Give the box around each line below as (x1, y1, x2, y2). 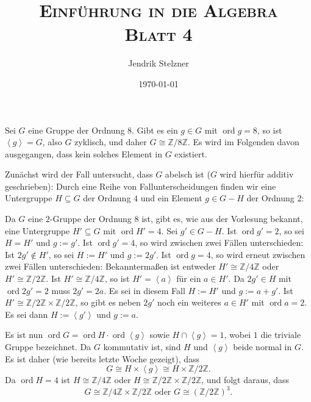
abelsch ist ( (165, 168, 210, 181)
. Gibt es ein (132, 123, 178, 136)
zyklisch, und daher (74, 135, 147, 148)
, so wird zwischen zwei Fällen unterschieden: (135, 236, 304, 249)
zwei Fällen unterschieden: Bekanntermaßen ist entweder (5, 260, 216, 273)
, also (42, 135, 62, 148)
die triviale (260, 328, 301, 341)
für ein (176, 272, 201, 285)
